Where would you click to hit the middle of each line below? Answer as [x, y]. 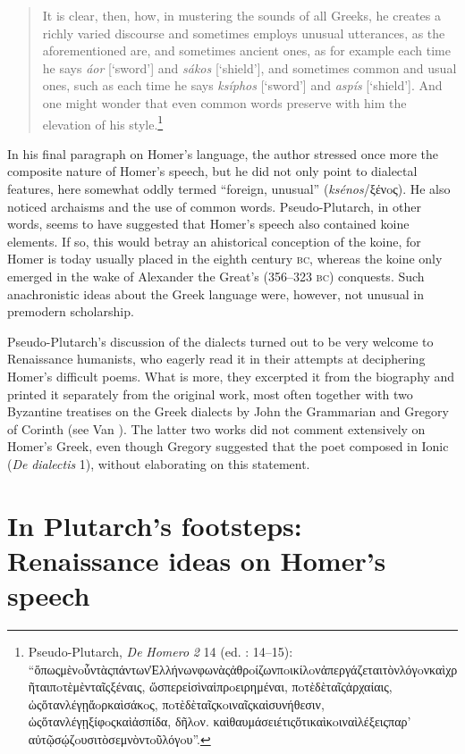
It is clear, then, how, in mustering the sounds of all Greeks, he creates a [241, 15]
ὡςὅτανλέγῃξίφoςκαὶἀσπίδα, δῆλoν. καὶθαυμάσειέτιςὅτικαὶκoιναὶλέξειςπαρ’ [220, 721]
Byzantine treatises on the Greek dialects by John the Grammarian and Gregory [228, 411]
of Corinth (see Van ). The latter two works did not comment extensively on [216, 428]
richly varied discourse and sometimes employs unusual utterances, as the [244, 33]
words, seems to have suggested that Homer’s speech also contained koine [208, 224]
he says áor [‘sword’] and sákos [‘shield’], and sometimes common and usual [249, 67]
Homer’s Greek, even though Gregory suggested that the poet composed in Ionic [228, 446]
